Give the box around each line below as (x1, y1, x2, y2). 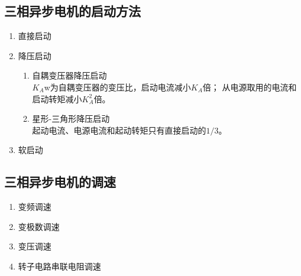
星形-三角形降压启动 (32, 112, 110, 125)
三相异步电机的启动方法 (4, 2, 141, 20)
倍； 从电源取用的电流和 (202, 80, 297, 93)
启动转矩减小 (32, 92, 82, 105)
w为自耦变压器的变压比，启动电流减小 (44, 80, 191, 93)
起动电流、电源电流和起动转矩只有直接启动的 (32, 124, 206, 136)
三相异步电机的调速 (4, 173, 116, 191)
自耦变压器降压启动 (32, 69, 107, 82)
